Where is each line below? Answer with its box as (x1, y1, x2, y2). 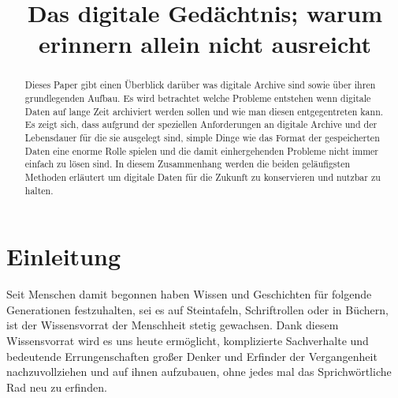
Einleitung (6, 240, 121, 272)
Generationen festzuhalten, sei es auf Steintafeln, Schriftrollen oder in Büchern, (6, 301, 389, 317)
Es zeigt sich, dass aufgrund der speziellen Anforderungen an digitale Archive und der (24, 118, 378, 131)
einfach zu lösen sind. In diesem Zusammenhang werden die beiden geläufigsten (24, 157, 351, 171)
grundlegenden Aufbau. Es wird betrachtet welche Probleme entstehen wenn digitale (24, 92, 371, 105)
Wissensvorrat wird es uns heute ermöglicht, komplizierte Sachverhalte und (6, 332, 369, 348)
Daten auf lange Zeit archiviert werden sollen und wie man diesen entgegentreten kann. (24, 104, 384, 118)
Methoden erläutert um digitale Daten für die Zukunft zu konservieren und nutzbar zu (24, 170, 381, 183)
